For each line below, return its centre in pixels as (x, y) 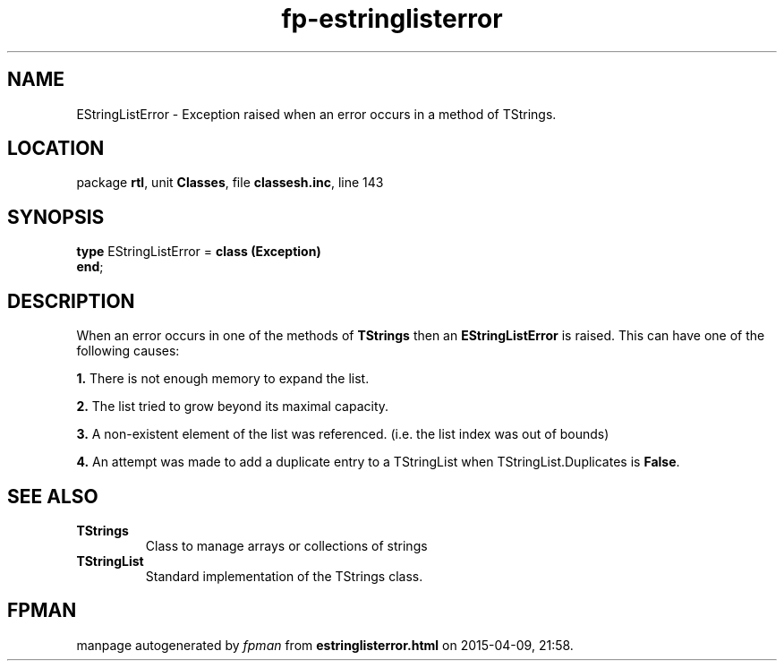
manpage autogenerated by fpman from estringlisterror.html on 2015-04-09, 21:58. (325, 645)
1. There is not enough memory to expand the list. (223, 379)
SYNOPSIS (56, 217)
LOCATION (56, 149)
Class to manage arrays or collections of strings (286, 545)
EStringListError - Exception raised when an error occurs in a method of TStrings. (316, 114)
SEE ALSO (53, 496)
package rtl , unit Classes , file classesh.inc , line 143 (230, 183)
